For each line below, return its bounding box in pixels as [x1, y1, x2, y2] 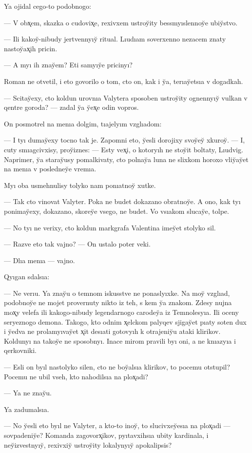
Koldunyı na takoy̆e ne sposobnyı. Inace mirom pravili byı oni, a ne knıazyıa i [4, 335, 236, 346]
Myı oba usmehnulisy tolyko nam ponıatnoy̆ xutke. [4, 180, 156, 190]
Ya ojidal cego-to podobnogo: [4, 1, 91, 11]
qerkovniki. [4, 345, 37, 355]
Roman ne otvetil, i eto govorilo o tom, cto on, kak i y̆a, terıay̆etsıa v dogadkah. [4, 76, 243, 86]
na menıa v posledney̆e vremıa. [4, 164, 97, 174]
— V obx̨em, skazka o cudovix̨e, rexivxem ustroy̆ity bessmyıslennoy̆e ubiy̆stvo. [4, 17, 238, 27]
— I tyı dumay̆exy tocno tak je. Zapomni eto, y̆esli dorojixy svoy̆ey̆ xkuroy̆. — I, [4, 135, 245, 145]
